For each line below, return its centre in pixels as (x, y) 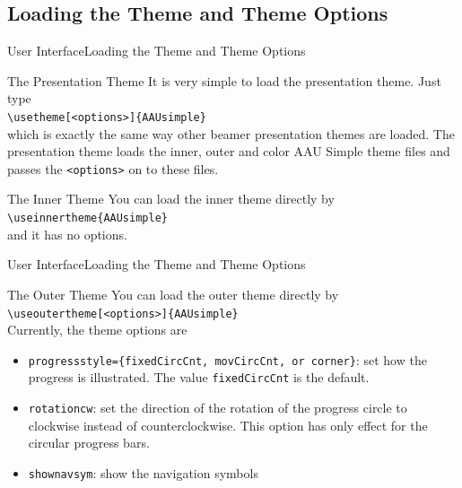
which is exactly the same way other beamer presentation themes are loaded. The (231, 133)
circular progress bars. (89, 443)
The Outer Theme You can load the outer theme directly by (173, 294)
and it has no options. (67, 234)
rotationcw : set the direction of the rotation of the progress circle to (218, 408)
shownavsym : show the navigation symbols (143, 472)
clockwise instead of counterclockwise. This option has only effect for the (228, 425)
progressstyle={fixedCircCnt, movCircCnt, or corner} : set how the (227, 359)
